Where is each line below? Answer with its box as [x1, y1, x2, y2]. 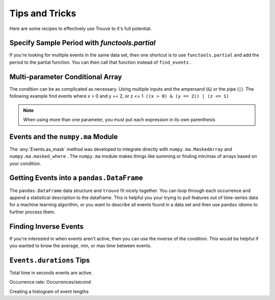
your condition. [9, 160, 41, 167]
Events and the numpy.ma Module [9, 132, 118, 141]
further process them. [9, 209, 56, 215]
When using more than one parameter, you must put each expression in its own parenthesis [23, 116, 216, 122]
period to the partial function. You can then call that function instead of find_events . [9, 59, 191, 65]
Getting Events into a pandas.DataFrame [9, 174, 143, 182]
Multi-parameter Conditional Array [9, 72, 122, 81]
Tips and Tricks [9, 8, 76, 19]
